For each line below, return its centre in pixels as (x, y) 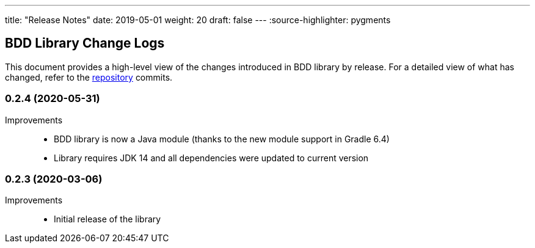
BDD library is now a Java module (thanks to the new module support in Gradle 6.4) (222, 139)
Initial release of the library (107, 219)
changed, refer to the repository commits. (89, 77)
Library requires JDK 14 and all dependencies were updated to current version (211, 158)
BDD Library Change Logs (85, 43)
